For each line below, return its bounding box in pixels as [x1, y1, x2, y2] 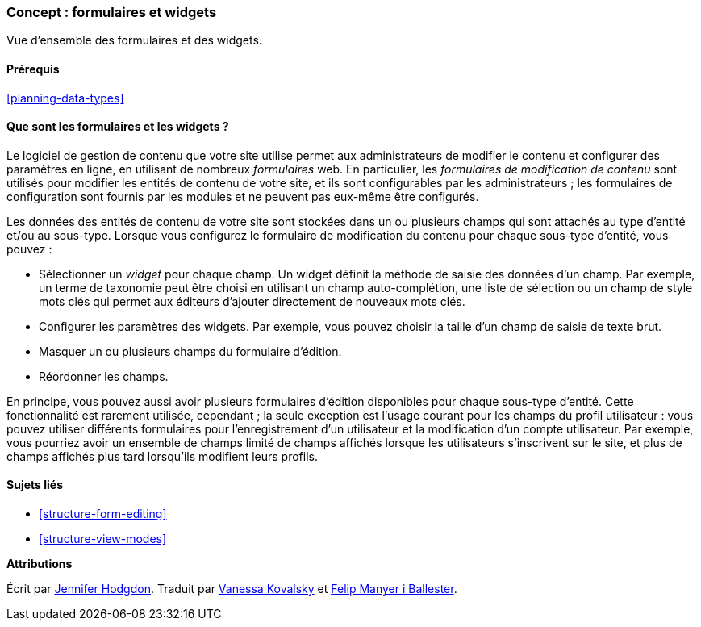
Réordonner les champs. [39, 369, 169, 383]
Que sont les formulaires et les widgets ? [6, 119, 229, 134]
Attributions [6, 557, 73, 571]
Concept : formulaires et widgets [6, 4, 217, 20]
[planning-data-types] [6, 90, 124, 105]
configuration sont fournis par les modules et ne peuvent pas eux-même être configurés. [6, 189, 479, 203]
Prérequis [6, 61, 60, 76]
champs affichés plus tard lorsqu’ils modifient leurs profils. [6, 449, 318, 463]
